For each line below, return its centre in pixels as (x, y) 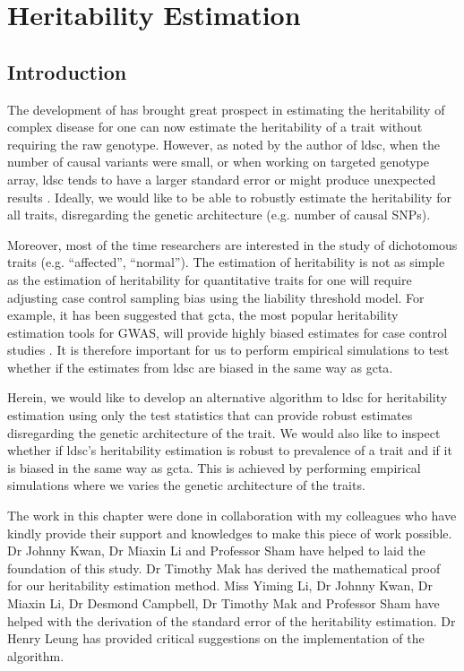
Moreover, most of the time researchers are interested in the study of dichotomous (232, 244)
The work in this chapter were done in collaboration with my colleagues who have (232, 516)
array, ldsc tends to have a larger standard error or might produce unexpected (222, 179)
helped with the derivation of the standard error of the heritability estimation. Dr (232, 620)
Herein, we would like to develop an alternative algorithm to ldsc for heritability (228, 397)
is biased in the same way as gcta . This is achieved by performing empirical (214, 467)
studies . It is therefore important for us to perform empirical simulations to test (228, 350)
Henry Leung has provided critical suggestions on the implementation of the (216, 638)
